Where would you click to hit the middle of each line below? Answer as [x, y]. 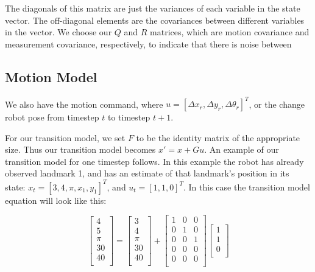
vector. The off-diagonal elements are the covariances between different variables [155, 20]
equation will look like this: [56, 200]
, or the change [277, 104]
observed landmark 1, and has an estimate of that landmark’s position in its [147, 173]
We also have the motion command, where [84, 104]
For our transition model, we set [65, 137]
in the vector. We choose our [58, 32]
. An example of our [242, 149]
